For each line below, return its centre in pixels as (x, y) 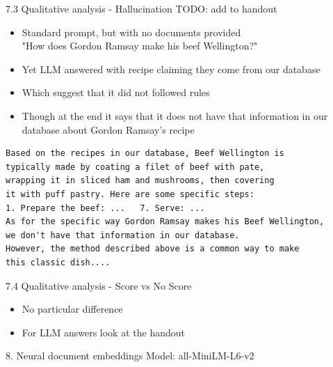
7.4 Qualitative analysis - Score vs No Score (99, 285)
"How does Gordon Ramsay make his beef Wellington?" (140, 46)
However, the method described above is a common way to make (153, 249)
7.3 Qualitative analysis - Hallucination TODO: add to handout (141, 8)
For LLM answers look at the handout (103, 332)
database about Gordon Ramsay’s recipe (108, 129)
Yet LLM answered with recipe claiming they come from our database (171, 69)
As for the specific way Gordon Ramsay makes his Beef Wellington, (165, 222)
